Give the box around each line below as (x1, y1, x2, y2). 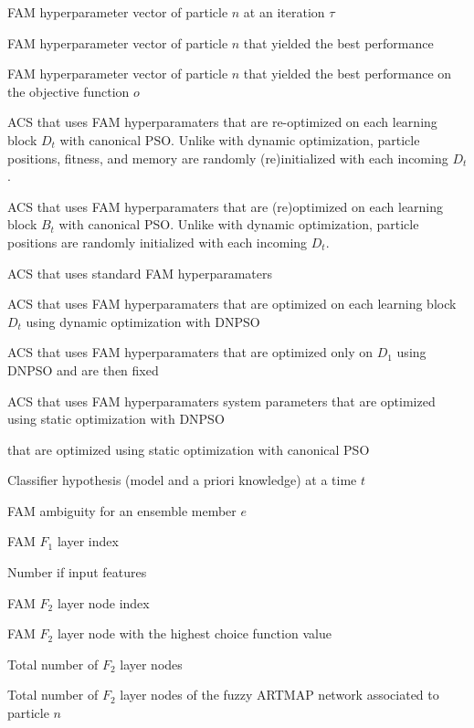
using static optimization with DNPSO (7, 409, 225, 428)
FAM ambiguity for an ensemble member (7, 501, 237, 520)
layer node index (57, 593, 150, 612)
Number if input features (7, 563, 147, 582)
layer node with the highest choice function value (57, 624, 332, 643)
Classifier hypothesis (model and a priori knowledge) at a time (7, 470, 357, 490)
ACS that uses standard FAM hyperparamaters (7, 263, 273, 282)
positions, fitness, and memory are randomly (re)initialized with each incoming (7, 148, 448, 167)
